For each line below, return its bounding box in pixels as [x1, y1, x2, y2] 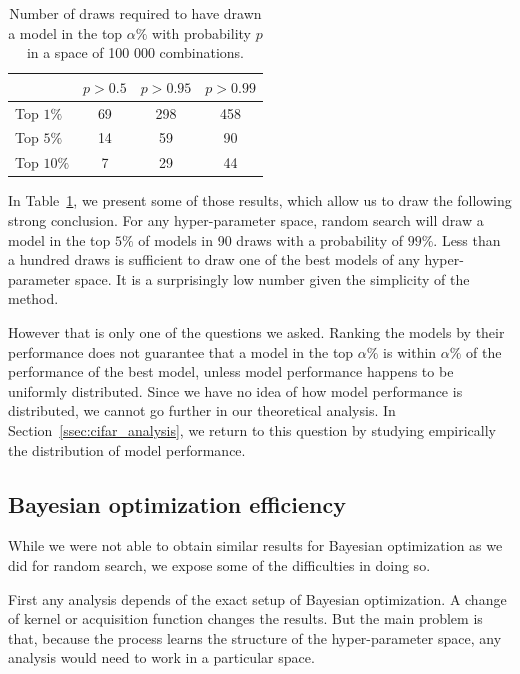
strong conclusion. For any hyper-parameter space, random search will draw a [8, 210, 484, 230]
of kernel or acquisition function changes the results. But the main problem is [8, 608, 483, 629]
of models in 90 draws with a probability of [138, 229, 403, 250]
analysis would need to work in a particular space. [8, 647, 315, 668]
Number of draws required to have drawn [9, 3, 262, 23]
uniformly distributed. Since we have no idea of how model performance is [8, 380, 463, 401]
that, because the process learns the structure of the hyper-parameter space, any [8, 627, 502, 648]
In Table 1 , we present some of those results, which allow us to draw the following [8, 190, 512, 211]
